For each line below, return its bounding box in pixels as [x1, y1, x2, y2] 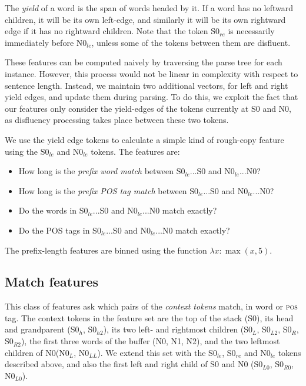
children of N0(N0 [5, 346, 69, 358]
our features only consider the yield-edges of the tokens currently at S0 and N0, [5, 102, 292, 114]
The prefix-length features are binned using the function [5, 244, 207, 256]
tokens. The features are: [91, 145, 180, 157]
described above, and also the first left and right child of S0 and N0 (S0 [5, 358, 263, 370]
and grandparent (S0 [5, 323, 79, 335]
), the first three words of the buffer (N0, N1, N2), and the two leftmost [21, 335, 280, 347]
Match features [5, 272, 99, 291]
